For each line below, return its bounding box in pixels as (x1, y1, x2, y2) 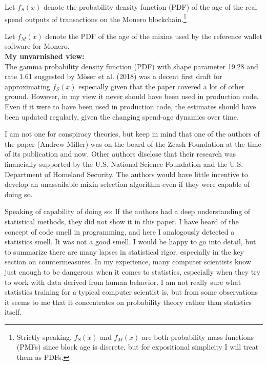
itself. (5, 306, 22, 317)
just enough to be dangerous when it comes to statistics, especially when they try (5, 266, 261, 277)
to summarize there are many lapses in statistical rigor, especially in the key (5, 246, 244, 257)
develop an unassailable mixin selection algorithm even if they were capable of (5, 179, 250, 189)
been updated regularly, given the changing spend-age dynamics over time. (5, 111, 239, 122)
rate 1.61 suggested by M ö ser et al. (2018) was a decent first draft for (5, 71, 222, 82)
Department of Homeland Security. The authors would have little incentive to (5, 168, 248, 179)
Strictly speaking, (16, 331, 72, 342)
